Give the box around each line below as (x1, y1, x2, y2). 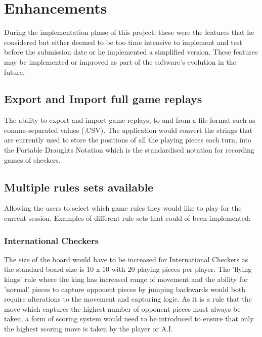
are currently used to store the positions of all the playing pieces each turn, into (4, 134, 252, 145)
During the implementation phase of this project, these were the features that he (4, 27, 254, 37)
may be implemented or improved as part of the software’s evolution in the (4, 56, 236, 67)
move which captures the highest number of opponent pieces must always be (4, 303, 241, 314)
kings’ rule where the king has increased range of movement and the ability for (4, 274, 248, 284)
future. (4, 66, 25, 77)
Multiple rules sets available (4, 179, 154, 195)
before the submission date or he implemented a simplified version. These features (4, 46, 258, 57)
